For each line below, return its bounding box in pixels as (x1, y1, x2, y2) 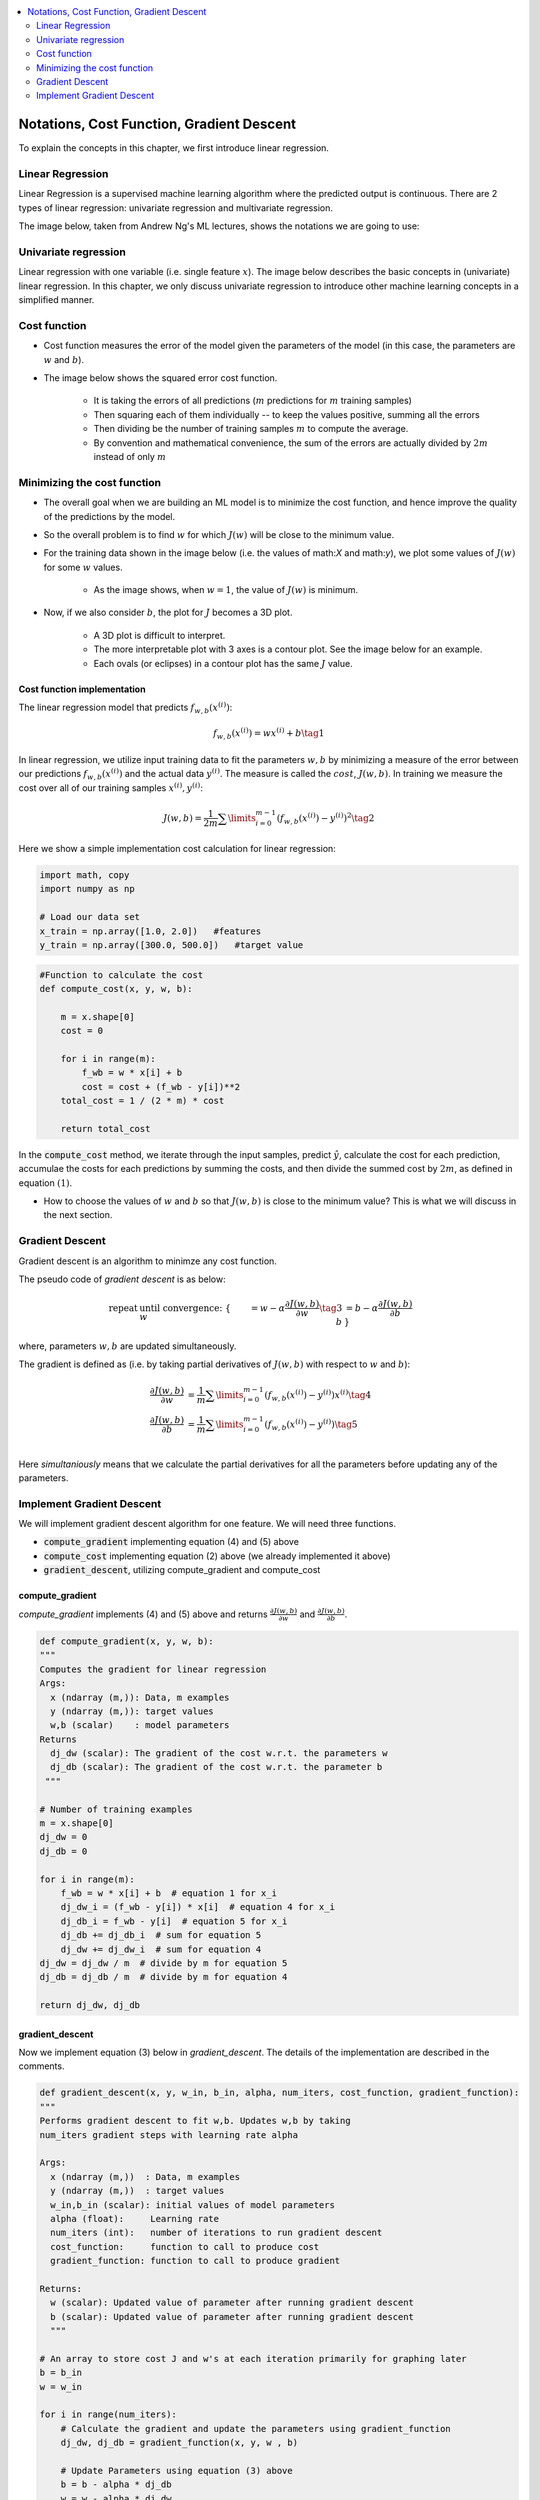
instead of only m (93, 450, 167, 462)
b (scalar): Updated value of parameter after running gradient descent (50, 2311, 415, 2322)
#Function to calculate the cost (39, 969, 204, 980)
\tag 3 (318, 1302, 343, 1314)
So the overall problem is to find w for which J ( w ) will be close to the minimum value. (43, 528, 395, 540)
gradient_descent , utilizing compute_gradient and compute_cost (43, 1564, 321, 1576)
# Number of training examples (39, 1803, 194, 1815)
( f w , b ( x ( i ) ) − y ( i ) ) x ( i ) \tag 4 (264, 1387, 372, 1403)
